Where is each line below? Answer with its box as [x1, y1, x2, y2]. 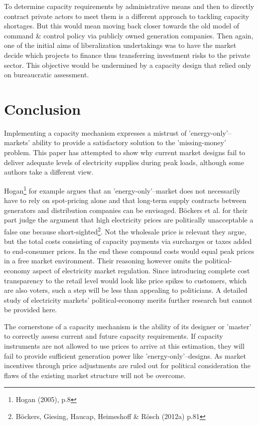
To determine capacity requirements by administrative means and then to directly [4, 1, 255, 11]
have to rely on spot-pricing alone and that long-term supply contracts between [4, 195, 247, 206]
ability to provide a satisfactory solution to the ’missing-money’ [32, 137, 226, 148]
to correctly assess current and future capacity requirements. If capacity [4, 331, 223, 341]
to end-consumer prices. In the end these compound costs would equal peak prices [4, 245, 255, 256]
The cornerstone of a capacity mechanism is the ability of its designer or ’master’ [4, 321, 252, 331]
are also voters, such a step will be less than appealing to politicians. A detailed [4, 285, 248, 295]
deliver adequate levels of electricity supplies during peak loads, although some [4, 157, 244, 167]
